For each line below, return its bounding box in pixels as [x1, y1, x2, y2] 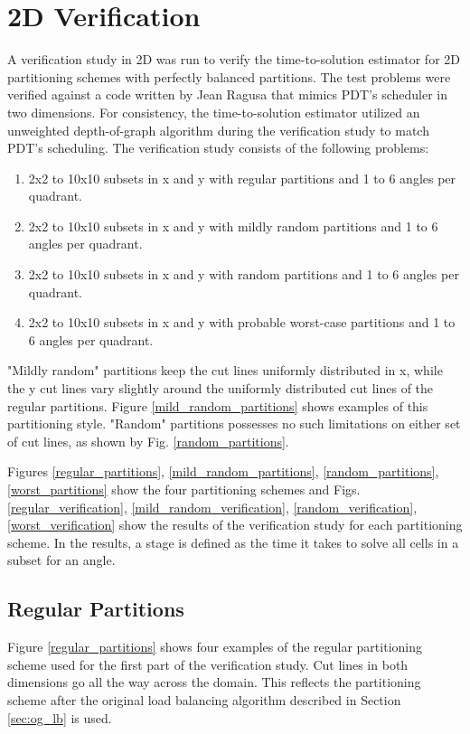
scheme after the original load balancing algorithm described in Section [7, 690, 401, 709]
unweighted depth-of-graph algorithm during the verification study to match [7, 120, 429, 139]
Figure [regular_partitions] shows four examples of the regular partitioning [7, 637, 422, 656]
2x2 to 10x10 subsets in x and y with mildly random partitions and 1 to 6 [28, 216, 438, 235]
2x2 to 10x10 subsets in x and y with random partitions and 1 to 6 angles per [28, 265, 459, 284]
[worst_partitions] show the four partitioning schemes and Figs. [7, 480, 361, 498]
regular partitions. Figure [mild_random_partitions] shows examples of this [7, 396, 428, 415]
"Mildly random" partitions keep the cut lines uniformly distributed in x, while [7, 361, 443, 380]
